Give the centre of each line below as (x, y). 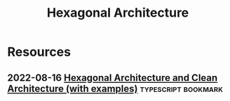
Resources (39, 52)
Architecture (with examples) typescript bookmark (115, 88)
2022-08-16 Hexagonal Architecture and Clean (113, 78)
